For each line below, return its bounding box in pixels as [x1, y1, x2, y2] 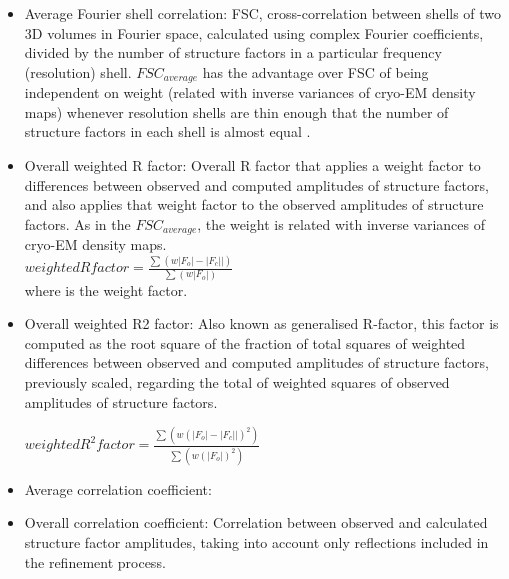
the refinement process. [24, 551, 166, 572]
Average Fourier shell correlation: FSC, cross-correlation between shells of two [24, 3, 502, 23]
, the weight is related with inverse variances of [197, 213, 485, 234]
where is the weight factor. [24, 279, 188, 300]
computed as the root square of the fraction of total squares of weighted [24, 332, 466, 353]
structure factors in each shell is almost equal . [24, 121, 311, 142]
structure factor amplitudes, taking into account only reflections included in [24, 531, 489, 552]
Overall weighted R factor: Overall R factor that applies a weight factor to [24, 155, 481, 176]
